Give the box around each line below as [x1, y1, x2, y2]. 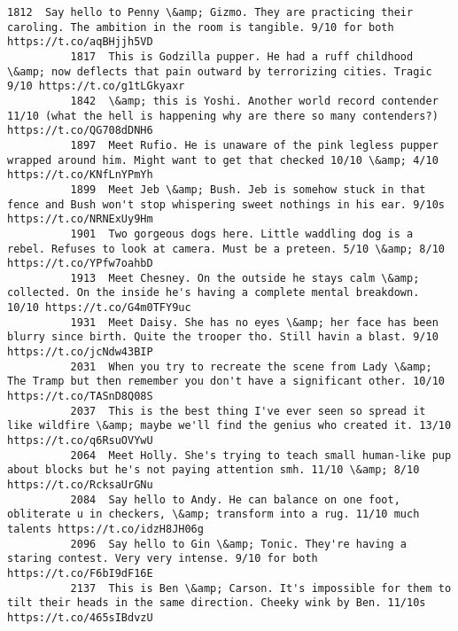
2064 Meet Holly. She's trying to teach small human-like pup [70, 448, 452, 462]
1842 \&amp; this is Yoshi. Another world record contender [70, 94, 439, 107]
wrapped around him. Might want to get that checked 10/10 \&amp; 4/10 [7, 153, 439, 167]
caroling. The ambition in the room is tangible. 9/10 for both [7, 20, 394, 34]
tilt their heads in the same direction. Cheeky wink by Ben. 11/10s [7, 596, 426, 610]
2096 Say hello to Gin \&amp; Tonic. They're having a [70, 537, 408, 550]
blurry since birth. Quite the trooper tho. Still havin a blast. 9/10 [7, 331, 439, 344]
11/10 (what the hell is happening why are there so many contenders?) [7, 109, 439, 122]
